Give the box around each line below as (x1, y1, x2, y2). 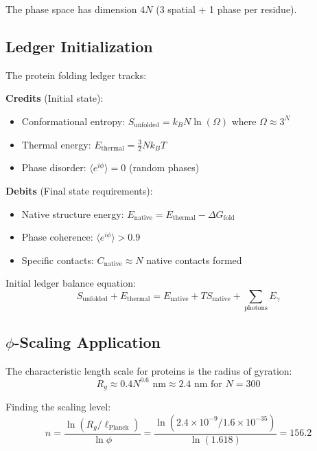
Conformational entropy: (21, 113, 126, 128)
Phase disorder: (21, 160, 86, 175)
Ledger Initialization (5, 35, 153, 56)
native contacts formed (146, 252, 242, 267)
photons (244, 305, 268, 312)
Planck (108, 424, 129, 432)
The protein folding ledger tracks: (5, 67, 147, 82)
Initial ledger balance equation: (5, 276, 136, 290)
